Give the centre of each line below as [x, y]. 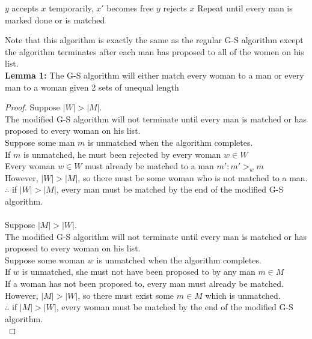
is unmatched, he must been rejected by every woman [122, 154]
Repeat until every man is [245, 8]
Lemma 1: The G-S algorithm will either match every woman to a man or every [154, 75]
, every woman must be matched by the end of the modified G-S [175, 307]
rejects [175, 8]
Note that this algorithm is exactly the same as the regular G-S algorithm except [154, 40]
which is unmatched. [243, 295]
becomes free [130, 8]
